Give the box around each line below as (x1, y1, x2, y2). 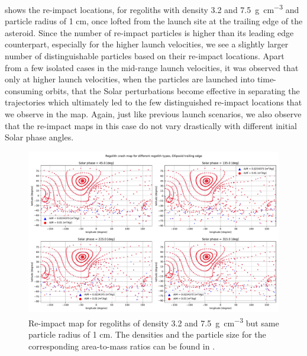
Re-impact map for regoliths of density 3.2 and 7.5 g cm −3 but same (28, 315, 279, 329)
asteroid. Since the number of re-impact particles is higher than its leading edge (5, 26, 294, 39)
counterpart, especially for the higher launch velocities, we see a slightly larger (5, 38, 289, 50)
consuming (5, 84, 43, 97)
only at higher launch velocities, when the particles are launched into (5, 73, 255, 85)
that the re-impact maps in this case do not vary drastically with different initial (5, 119, 297, 132)
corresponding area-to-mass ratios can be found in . (28, 339, 215, 352)
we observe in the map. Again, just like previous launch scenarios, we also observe (5, 108, 302, 120)
